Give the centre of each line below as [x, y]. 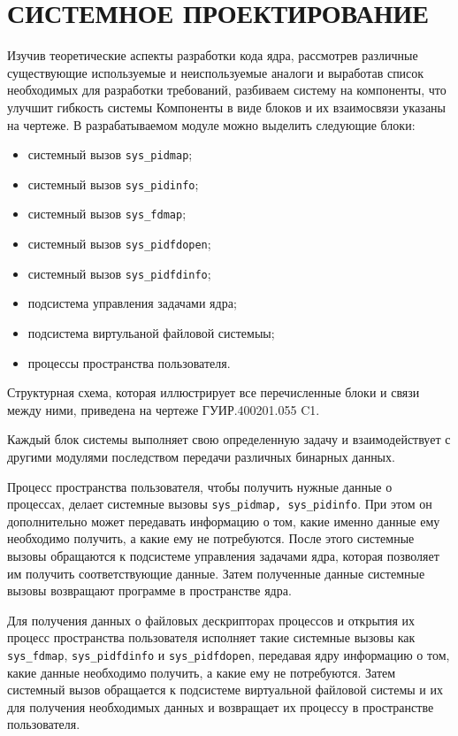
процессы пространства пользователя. [129, 362]
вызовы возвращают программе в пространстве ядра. [149, 590]
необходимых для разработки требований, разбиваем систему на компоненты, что [227, 90]
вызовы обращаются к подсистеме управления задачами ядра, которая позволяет [223, 555]
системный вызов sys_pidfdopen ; [119, 244]
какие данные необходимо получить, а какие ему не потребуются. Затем [202, 672]
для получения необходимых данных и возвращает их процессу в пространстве [221, 706]
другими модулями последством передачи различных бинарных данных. [201, 456]
